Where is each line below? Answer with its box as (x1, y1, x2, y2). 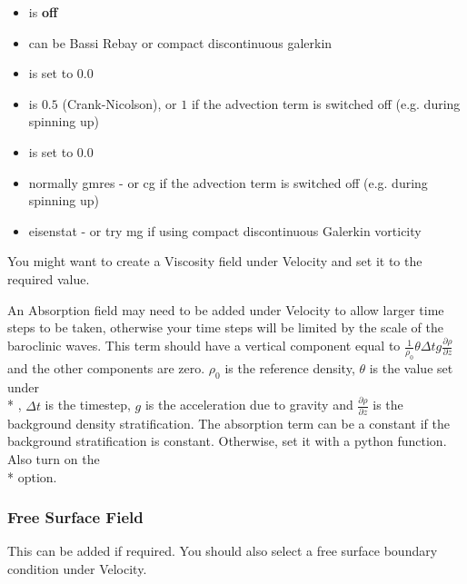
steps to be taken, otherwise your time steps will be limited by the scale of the (7, 318, 443, 337)
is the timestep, (45, 395, 131, 414)
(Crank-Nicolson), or (62, 94, 177, 113)
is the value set (369, 358, 453, 377)
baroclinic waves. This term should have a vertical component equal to (7, 336, 401, 355)
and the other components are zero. (7, 358, 205, 377)
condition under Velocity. (7, 559, 147, 579)
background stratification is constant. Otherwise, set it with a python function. (7, 431, 447, 450)
